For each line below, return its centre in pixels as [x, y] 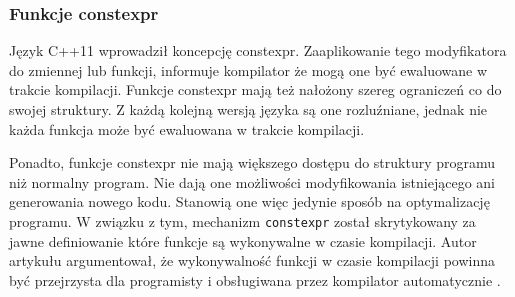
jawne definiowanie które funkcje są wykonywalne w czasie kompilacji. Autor [243, 240]
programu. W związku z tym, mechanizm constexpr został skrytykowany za [242, 220]
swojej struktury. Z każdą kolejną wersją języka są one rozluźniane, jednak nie [248, 109]
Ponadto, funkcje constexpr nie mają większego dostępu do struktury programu [252, 162]
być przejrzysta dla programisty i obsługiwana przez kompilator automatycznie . [255, 279]
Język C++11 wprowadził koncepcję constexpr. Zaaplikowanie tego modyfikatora [258, 50]
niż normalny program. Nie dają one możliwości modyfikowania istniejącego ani [252, 181]
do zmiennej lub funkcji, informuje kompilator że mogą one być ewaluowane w [248, 69]
